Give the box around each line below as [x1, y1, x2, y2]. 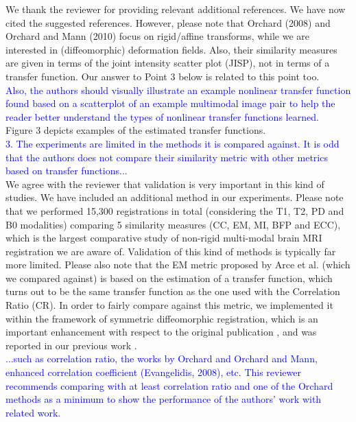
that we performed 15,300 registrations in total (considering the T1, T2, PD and [5, 203, 344, 218]
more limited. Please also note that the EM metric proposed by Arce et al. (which [5, 257, 351, 272]
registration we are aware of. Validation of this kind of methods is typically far [5, 244, 336, 258]
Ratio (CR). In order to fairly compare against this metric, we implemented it [5, 298, 333, 312]
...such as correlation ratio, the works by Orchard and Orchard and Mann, [5, 351, 318, 366]
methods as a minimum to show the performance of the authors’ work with [5, 392, 322, 406]
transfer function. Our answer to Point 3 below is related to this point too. [5, 69, 320, 83]
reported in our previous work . [5, 338, 137, 352]
